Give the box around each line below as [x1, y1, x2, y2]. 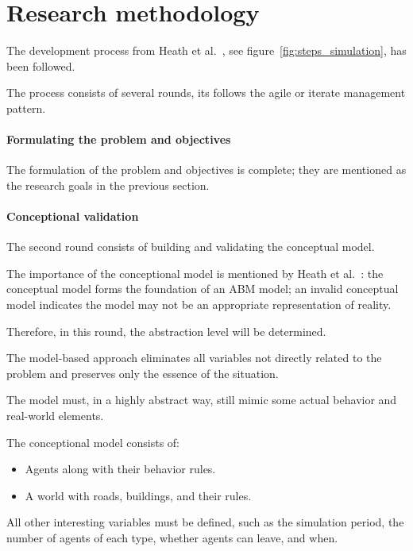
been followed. [6, 57, 75, 74]
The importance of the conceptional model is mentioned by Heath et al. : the [6, 264, 384, 281]
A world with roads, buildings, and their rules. [25, 487, 252, 503]
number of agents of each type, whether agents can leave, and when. [6, 530, 338, 545]
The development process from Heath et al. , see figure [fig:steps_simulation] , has [6, 42, 407, 59]
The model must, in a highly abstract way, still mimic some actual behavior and [6, 391, 397, 408]
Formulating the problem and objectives [6, 131, 231, 148]
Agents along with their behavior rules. [25, 460, 216, 477]
